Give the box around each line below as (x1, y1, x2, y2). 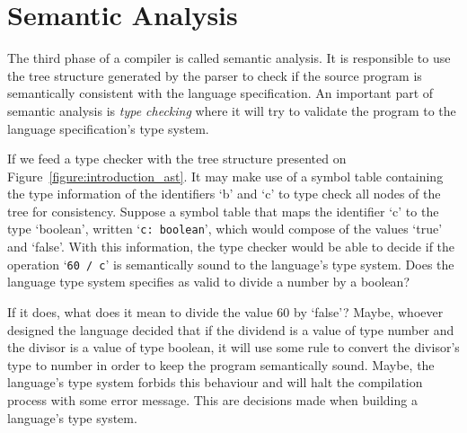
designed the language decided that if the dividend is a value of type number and (7, 320, 454, 339)
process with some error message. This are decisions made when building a (7, 390, 418, 409)
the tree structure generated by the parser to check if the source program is (7, 66, 422, 84)
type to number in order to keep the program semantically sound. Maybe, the (7, 355, 435, 374)
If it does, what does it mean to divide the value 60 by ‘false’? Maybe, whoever (7, 302, 444, 321)
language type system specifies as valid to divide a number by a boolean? (7, 272, 410, 291)
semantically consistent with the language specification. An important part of (7, 84, 434, 102)
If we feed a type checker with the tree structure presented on (7, 149, 347, 168)
